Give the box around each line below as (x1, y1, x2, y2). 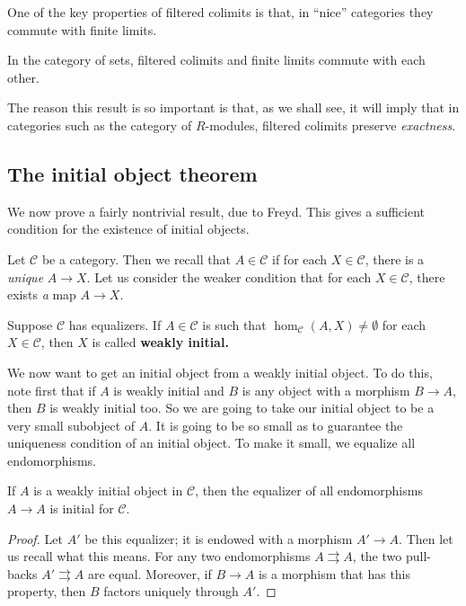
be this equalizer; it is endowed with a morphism (84, 529, 353, 548)
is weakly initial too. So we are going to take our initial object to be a (49, 398, 435, 417)
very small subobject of (7, 415, 136, 434)
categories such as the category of (7, 115, 192, 134)
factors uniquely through (103, 582, 239, 601)
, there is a (365, 249, 425, 268)
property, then (7, 582, 86, 601)
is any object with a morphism (242, 380, 410, 399)
